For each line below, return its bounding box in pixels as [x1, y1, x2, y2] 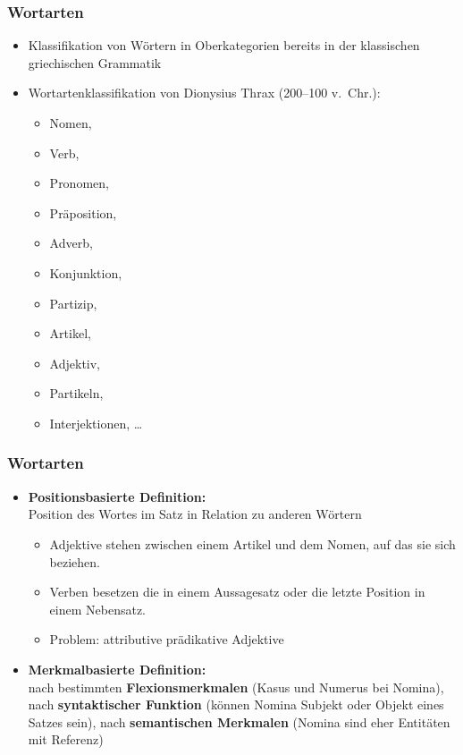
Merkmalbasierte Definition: [28, 659, 206, 678]
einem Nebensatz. [49, 599, 146, 618]
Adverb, [49, 233, 93, 252]
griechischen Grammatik [28, 53, 162, 72]
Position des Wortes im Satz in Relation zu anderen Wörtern [28, 505, 362, 523]
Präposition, [49, 203, 117, 222]
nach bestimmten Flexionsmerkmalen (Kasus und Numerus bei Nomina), [28, 677, 444, 696]
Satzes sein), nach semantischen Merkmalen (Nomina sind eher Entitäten [28, 712, 450, 731]
